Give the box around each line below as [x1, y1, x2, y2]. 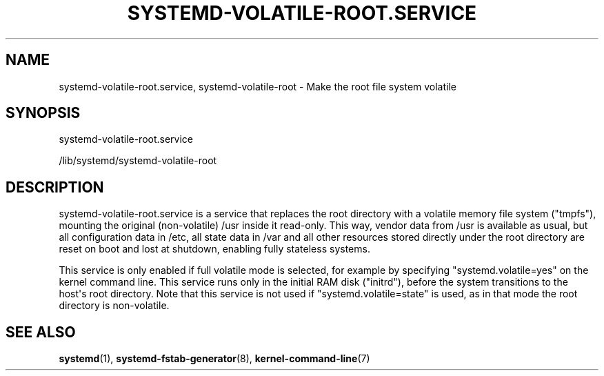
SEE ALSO [6, 323, 76, 341]
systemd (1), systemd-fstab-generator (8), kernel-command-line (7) [59, 353, 370, 365]
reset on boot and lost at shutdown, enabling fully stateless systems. [59, 243, 370, 255]
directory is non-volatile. [59, 299, 170, 312]
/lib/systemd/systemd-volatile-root [59, 155, 217, 167]
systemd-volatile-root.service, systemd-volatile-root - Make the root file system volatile [59, 80, 457, 92]
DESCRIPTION [6, 178, 104, 196]
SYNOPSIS [6, 104, 81, 122]
